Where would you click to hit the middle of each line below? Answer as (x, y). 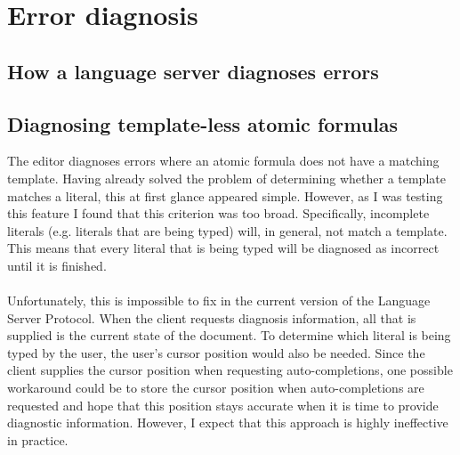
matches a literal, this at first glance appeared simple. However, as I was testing (225, 195)
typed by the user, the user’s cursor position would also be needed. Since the (216, 352)
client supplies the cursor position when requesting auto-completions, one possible (230, 370)
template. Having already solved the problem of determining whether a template (226, 178)
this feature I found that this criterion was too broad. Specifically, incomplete (218, 213)
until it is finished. (57, 265)
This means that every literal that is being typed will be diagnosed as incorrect (223, 248)
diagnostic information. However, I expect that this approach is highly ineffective (228, 422)
